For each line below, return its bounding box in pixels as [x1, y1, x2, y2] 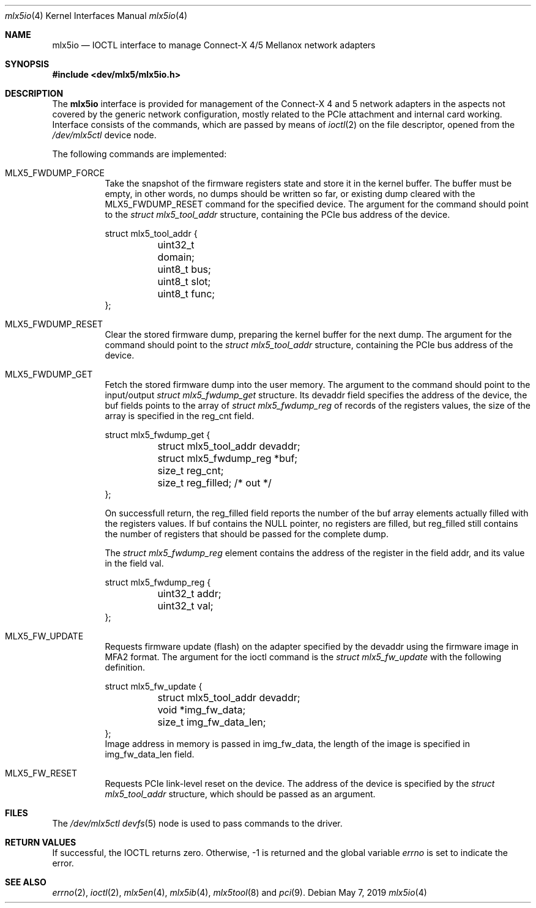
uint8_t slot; [157, 275, 211, 288]
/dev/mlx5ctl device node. [52, 130, 157, 140]
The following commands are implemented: [52, 149, 227, 159]
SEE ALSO [5, 877, 47, 887]
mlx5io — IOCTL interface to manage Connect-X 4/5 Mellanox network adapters [52, 40, 376, 50]
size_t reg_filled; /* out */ [157, 477, 272, 489]
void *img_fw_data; [157, 704, 246, 716]
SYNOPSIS [5, 59, 50, 69]
